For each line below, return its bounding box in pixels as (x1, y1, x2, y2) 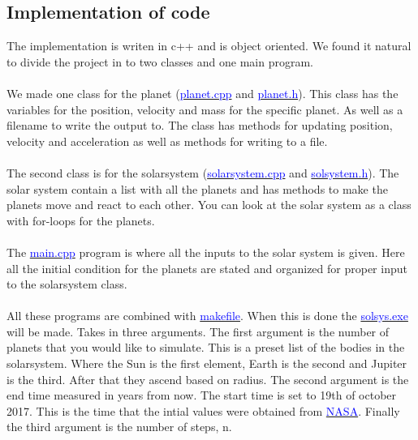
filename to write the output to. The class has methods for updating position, (6, 117, 393, 134)
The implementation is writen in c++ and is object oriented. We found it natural (6, 37, 412, 54)
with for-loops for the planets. (6, 211, 155, 229)
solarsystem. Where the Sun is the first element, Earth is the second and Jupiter (6, 355, 407, 372)
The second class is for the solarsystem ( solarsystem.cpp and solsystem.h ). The (6, 164, 399, 181)
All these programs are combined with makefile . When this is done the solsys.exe (6, 307, 408, 324)
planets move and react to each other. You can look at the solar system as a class (6, 196, 412, 213)
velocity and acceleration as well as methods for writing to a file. (6, 132, 328, 149)
